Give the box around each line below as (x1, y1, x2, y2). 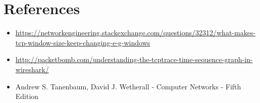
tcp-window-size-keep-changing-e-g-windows (15, 37, 150, 47)
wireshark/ (15, 64, 49, 74)
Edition (15, 91, 39, 101)
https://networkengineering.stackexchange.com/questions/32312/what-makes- (15, 27, 256, 38)
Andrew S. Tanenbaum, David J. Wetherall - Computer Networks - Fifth (15, 81, 241, 91)
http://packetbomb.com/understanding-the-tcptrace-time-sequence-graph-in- (15, 54, 253, 65)
